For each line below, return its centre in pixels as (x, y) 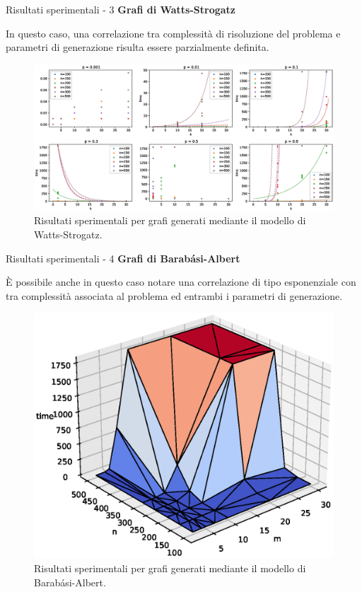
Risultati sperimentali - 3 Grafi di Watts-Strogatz (121, 9)
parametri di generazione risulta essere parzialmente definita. (138, 47)
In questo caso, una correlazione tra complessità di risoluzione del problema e (173, 33)
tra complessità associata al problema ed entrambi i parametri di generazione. (174, 295)
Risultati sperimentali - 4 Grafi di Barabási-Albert (123, 258)
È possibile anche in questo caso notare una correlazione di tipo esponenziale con (181, 282)
